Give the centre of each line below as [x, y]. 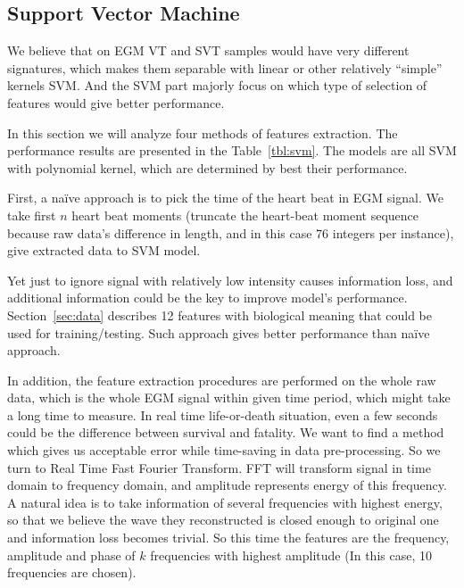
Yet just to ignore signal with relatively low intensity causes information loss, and [230, 280]
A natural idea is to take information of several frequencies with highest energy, [225, 502]
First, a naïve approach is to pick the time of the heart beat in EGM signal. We [225, 198]
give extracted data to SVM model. [104, 250]
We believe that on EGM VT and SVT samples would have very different [208, 50]
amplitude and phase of [71, 555]
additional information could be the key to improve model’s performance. [207, 298]
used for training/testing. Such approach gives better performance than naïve [219, 332]
